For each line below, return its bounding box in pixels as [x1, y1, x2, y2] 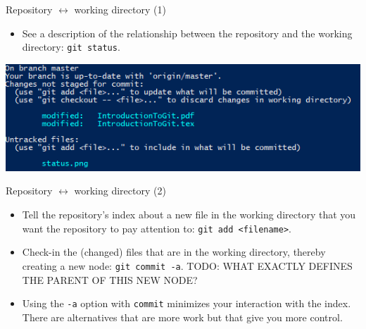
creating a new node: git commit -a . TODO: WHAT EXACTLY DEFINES [22, 258, 353, 273]
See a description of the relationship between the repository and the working [22, 25, 353, 40]
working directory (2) [74, 183, 166, 198]
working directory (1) [74, 2, 166, 16]
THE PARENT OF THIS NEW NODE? [22, 272, 198, 287]
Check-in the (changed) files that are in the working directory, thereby [22, 244, 326, 259]
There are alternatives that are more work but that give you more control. [22, 309, 343, 324]
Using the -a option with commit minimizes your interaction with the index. [22, 296, 351, 311]
